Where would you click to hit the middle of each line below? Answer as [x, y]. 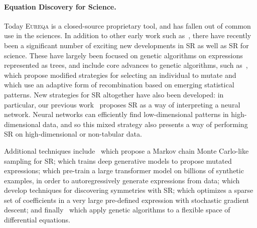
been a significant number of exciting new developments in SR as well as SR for [126, 45]
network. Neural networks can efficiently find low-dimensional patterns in [116, 114]
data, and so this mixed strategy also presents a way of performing [145, 124]
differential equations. [37, 220]
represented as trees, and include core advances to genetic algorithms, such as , [126, 65]
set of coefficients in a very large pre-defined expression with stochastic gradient [127, 200]
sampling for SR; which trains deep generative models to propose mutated [118, 160]
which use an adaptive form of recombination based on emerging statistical [119, 85]
